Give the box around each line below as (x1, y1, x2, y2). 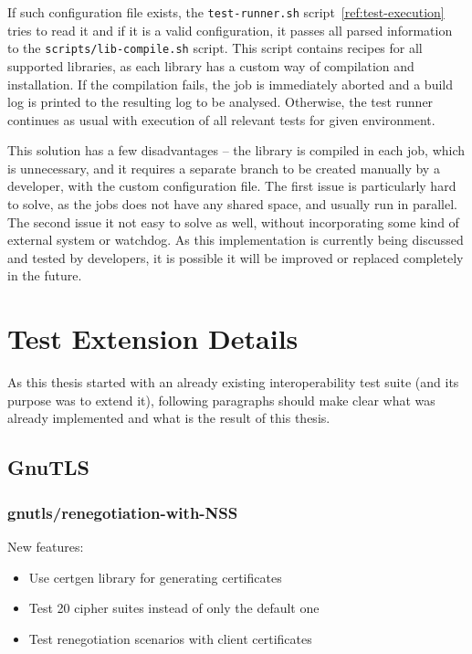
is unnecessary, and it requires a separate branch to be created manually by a (7, 158, 440, 177)
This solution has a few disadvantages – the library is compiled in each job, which (7, 141, 466, 160)
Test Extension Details (7, 320, 299, 357)
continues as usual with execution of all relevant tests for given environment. (7, 110, 435, 129)
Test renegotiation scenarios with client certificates (28, 628, 312, 648)
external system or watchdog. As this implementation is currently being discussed (7, 230, 464, 249)
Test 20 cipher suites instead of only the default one (28, 598, 320, 617)
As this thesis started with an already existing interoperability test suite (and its (7, 373, 459, 392)
